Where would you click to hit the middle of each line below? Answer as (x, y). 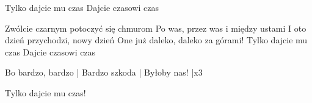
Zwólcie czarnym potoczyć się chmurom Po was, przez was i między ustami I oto (156, 28)
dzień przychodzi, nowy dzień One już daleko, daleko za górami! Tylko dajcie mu (156, 40)
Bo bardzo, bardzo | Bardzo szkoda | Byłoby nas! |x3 (104, 72)
